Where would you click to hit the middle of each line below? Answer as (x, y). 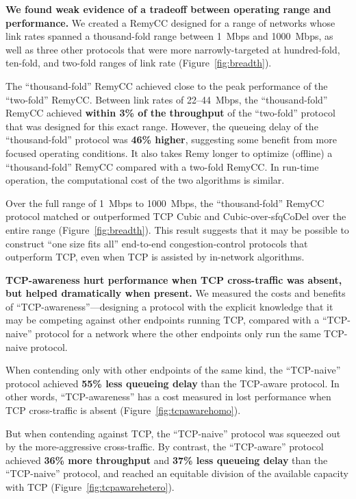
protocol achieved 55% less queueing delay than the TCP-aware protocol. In (173, 383)
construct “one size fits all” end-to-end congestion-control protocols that (157, 243)
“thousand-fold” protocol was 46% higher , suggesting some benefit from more (171, 139)
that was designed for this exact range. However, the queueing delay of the (162, 126)
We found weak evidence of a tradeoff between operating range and (168, 9)
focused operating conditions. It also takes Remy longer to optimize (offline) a (169, 153)
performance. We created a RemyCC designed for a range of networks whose (170, 22)
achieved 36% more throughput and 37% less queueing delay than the (167, 460)
